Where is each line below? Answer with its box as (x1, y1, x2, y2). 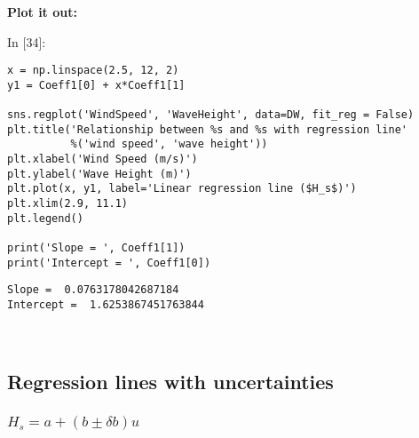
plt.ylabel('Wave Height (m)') (7, 167, 192, 180)
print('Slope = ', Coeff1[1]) (7, 242, 186, 255)
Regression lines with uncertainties (7, 367, 334, 394)
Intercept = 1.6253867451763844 (7, 299, 204, 312)
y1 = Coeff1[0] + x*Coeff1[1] (7, 78, 186, 92)
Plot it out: (7, 3, 77, 20)
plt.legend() (7, 211, 83, 225)
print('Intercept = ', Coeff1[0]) (7, 256, 211, 269)
